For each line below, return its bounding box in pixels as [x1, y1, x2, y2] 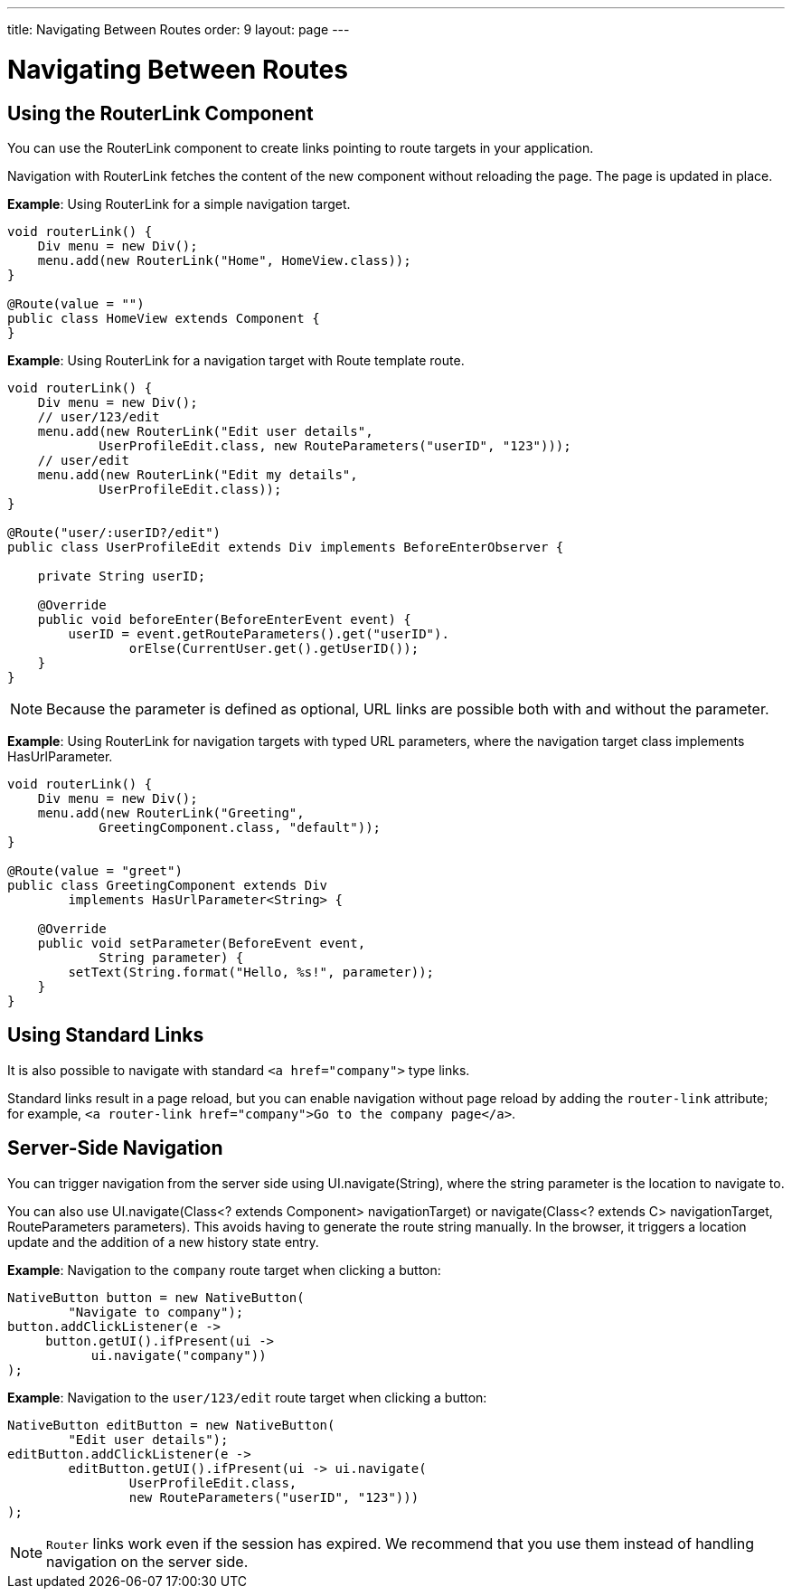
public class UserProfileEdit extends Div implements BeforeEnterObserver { [7, 539, 564, 554]
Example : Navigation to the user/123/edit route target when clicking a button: [7, 1389, 487, 1405]
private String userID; [37, 568, 206, 583]
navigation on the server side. [46, 1552, 249, 1571]
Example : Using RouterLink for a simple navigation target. [7, 195, 351, 212]
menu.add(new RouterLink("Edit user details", [37, 423, 373, 439]
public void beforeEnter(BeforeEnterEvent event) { [37, 611, 411, 627]
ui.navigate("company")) [90, 1347, 267, 1363]
